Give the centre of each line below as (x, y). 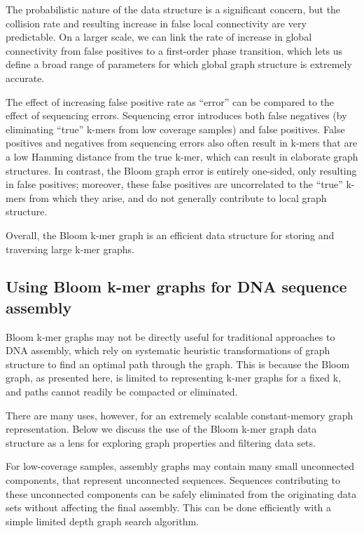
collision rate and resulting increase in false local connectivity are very (156, 23)
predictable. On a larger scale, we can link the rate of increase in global (159, 37)
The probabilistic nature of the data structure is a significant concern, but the (173, 9)
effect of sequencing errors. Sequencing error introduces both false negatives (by (176, 115)
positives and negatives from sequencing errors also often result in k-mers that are (182, 143)
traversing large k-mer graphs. (70, 249)
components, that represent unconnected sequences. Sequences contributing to (173, 480)
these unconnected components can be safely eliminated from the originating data (181, 493)
